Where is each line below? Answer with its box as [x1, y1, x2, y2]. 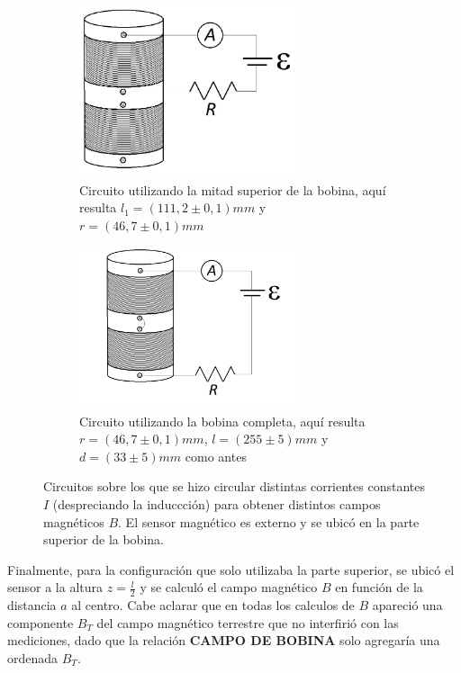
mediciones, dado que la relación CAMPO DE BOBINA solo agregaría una [7, 631, 440, 650]
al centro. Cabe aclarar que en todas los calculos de [71, 596, 355, 615]
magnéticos [43, 512, 104, 531]
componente [7, 613, 74, 632]
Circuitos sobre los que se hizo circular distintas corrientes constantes [43, 477, 425, 496]
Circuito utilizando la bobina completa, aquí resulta [79, 411, 366, 430]
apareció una [372, 596, 443, 615]
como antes [185, 446, 247, 465]
